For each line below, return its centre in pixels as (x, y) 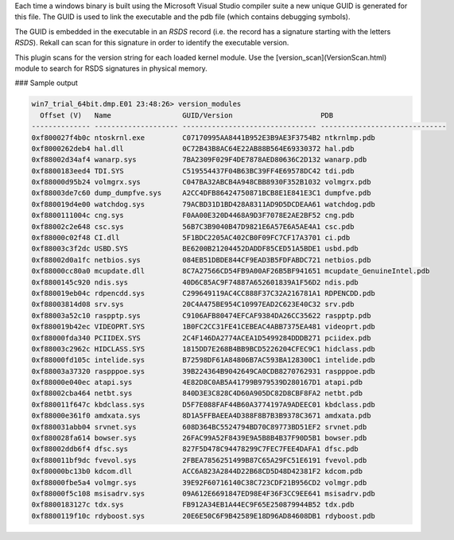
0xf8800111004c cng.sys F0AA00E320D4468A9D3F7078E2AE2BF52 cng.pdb (193, 216)
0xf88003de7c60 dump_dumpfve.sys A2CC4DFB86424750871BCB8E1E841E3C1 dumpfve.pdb (201, 193)
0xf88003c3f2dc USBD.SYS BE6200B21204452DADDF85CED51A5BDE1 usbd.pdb (195, 249)
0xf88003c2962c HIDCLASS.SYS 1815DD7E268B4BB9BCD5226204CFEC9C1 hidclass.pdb (203, 349)
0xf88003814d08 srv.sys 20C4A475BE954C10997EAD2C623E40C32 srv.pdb (193, 305)
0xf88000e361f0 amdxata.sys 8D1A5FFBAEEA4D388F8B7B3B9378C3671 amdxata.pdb (201, 416)
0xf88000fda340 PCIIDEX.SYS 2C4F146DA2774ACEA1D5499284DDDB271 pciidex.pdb (201, 338)
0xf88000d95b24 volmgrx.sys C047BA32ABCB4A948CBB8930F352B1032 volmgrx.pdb (201, 182)
